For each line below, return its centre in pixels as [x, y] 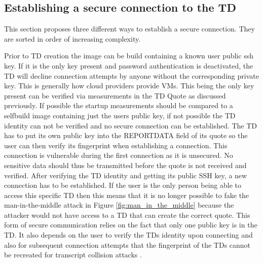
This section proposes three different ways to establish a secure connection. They [129, 29]
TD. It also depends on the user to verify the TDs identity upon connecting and [128, 235]
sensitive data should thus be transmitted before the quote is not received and [125, 165]
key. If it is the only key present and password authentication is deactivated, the [129, 65]
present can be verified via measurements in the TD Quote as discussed [115, 95]
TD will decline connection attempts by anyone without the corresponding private [131, 75]
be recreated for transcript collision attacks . [73, 255]
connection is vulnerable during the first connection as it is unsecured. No [119, 155]
